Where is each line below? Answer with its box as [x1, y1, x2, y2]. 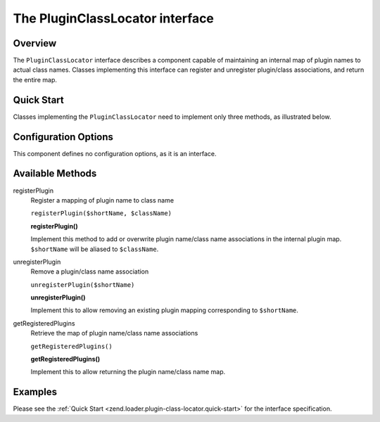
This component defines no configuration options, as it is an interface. [13, 149, 217, 158]
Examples [13, 386, 58, 398]
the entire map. [13, 75, 58, 84]
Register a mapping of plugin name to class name [30, 196, 175, 204]
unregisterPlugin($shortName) [30, 281, 135, 288]
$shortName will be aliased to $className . [30, 245, 159, 253]
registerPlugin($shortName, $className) [30, 210, 172, 217]
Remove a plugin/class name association [30, 267, 149, 276]
